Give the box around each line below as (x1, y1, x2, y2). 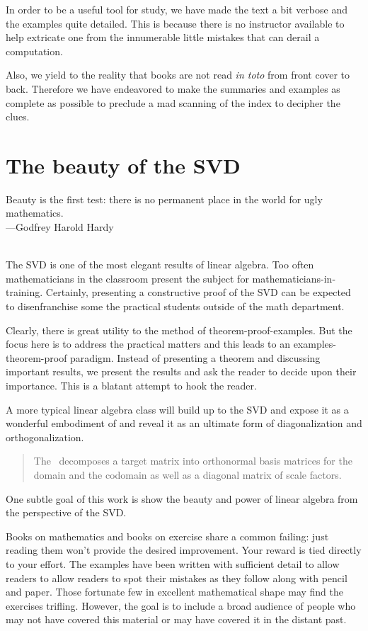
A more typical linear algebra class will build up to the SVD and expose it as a (6, 402, 349, 416)
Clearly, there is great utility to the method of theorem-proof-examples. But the (6, 322, 352, 337)
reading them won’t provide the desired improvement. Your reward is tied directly (6, 542, 362, 557)
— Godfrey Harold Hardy (6, 220, 114, 234)
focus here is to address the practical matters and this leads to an (6, 336, 290, 351)
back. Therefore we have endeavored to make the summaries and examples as (6, 81, 340, 96)
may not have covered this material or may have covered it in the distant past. (6, 612, 347, 627)
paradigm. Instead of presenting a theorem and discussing (70, 350, 321, 365)
